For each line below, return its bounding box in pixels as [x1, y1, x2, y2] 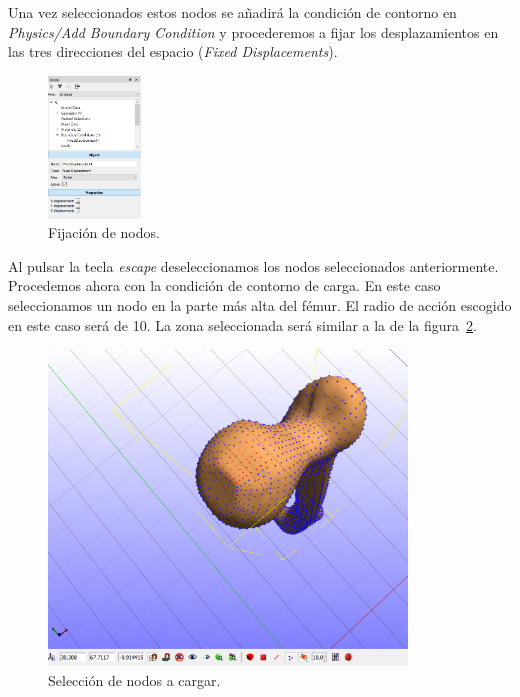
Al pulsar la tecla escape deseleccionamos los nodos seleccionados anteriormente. [8, 255, 499, 276]
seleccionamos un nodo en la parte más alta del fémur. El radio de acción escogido [8, 294, 512, 315]
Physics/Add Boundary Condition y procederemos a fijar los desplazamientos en [8, 21, 499, 42]
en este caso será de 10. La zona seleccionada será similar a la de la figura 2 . [8, 314, 477, 335]
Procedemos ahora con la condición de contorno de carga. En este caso [8, 275, 441, 296]
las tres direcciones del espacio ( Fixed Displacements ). [8, 41, 338, 62]
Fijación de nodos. [48, 222, 160, 243]
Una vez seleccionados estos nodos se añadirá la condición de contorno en [8, 2, 457, 22]
